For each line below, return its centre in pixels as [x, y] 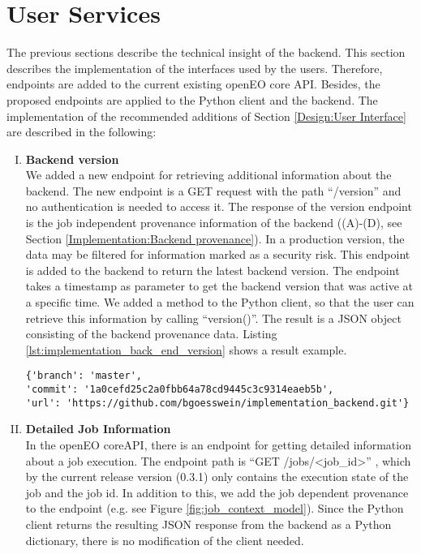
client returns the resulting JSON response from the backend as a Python [208, 524]
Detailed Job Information [98, 429]
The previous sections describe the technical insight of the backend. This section [206, 52]
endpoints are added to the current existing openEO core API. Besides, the [193, 84]
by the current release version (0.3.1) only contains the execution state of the [217, 477]
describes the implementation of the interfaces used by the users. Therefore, [195, 68]
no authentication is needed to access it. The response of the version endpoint [219, 206]
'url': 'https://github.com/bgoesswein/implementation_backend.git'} [217, 403]
